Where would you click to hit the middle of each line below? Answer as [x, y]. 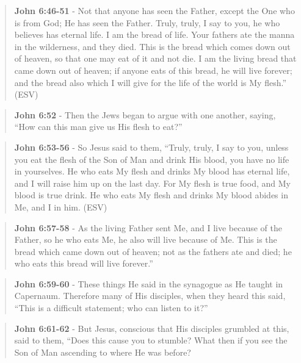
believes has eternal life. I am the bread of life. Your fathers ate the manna [154, 34]
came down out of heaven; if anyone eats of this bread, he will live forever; [153, 70]
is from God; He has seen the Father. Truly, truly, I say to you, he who [147, 22]
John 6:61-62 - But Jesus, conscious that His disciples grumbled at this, [152, 328]
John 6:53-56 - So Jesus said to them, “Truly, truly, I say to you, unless [151, 147]
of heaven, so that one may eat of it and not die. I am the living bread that [155, 58]
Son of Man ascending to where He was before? [103, 352]
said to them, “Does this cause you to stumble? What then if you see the [151, 340]
